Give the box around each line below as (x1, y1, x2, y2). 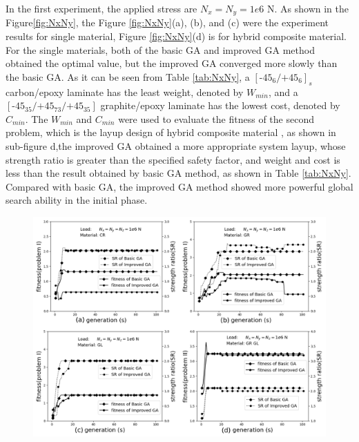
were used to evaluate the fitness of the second (118, 111, 314, 126)
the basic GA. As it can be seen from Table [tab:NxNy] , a (6, 69, 250, 84)
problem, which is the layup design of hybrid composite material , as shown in (6, 125, 336, 140)
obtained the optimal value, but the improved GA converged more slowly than (6, 56, 338, 70)
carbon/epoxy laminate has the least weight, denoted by (6, 84, 244, 99)
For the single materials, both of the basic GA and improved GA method (6, 42, 315, 57)
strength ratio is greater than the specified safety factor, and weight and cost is (6, 152, 340, 166)
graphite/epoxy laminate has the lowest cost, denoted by (100, 98, 340, 113)
